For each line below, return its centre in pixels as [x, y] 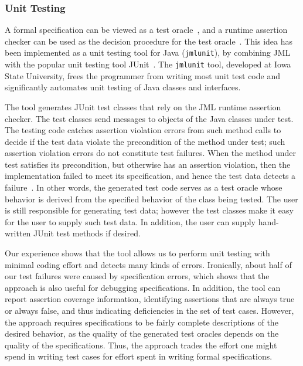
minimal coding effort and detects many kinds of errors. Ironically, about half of [148, 264]
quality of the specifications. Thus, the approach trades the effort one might [141, 345]
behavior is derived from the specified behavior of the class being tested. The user [151, 199]
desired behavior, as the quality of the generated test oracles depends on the [142, 333]
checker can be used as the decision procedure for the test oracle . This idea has [149, 41]
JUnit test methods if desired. [87, 233]
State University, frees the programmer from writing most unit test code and [142, 75]
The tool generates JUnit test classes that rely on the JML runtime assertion [143, 106]
